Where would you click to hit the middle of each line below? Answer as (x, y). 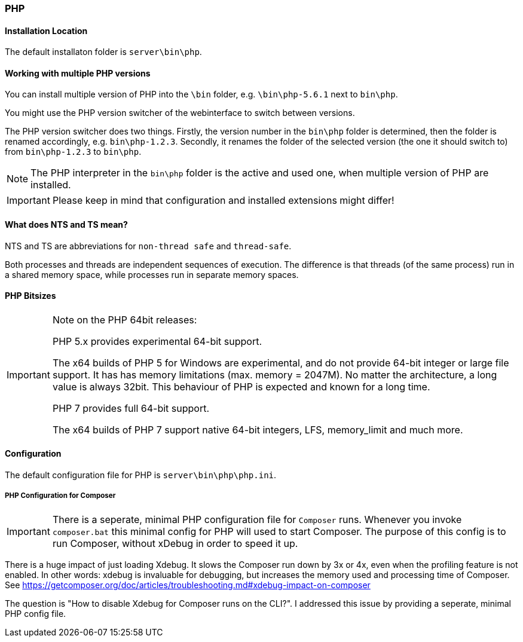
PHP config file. (36, 613)
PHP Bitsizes (30, 296)
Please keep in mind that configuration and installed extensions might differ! (223, 201)
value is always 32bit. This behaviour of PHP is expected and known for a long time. (241, 386)
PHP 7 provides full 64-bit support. (131, 408)
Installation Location (46, 30)
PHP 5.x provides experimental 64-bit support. (157, 341)
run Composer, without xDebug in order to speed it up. (175, 543)
